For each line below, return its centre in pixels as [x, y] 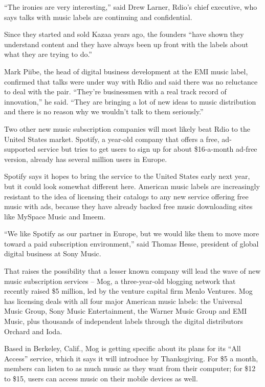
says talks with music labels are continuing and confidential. [98, 17]
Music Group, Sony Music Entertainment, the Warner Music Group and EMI [126, 311]
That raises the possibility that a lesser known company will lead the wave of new [132, 271]
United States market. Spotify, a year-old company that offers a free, [112, 139]
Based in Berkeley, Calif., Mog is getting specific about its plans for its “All [123, 348]
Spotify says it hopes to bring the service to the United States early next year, [127, 176]
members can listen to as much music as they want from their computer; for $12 [130, 368]
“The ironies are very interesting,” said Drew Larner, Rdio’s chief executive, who [131, 7]
